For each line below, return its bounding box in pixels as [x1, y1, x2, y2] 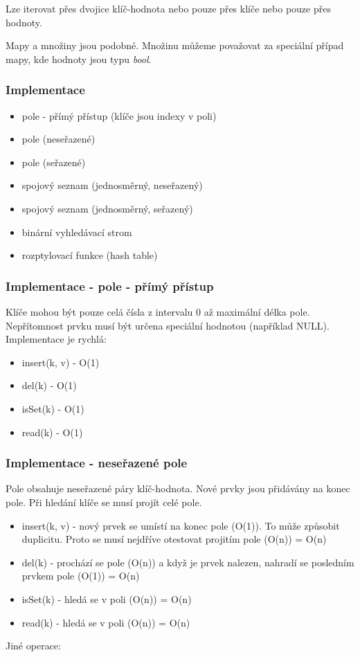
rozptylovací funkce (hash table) [21, 248, 158, 262]
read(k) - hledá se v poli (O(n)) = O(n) [21, 615, 190, 629]
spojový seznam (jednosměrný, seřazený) [21, 201, 193, 215]
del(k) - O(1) [21, 378, 77, 393]
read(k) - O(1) [21, 424, 83, 439]
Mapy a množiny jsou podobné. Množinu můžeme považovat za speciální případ [6, 38, 344, 53]
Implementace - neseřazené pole [6, 454, 188, 471]
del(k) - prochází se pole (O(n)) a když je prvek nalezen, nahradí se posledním [21, 555, 354, 569]
